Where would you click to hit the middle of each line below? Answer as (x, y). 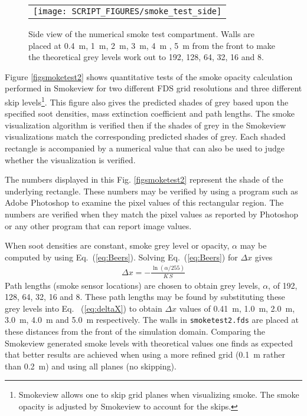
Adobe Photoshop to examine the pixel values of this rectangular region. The (144, 202)
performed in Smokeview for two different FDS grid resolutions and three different (153, 88)
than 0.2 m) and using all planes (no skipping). (91, 366)
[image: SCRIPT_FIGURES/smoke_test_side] (128, 11)
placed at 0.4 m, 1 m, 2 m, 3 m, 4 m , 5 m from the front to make (152, 45)
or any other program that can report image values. (98, 225)
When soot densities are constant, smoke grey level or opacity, (117, 245)
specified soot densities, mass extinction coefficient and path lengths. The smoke (150, 113)
